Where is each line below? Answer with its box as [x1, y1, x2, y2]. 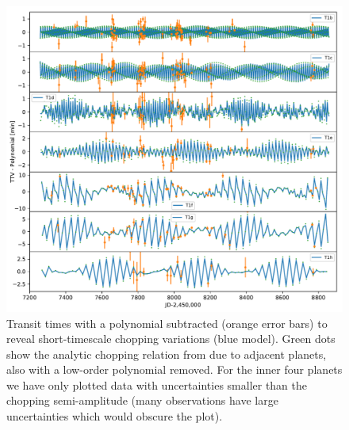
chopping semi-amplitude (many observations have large [6, 392, 278, 409]
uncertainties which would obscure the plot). [6, 408, 223, 424]
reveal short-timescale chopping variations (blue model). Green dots [6, 330, 336, 347]
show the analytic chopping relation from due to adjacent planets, [6, 345, 327, 362]
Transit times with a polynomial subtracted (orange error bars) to [6, 314, 328, 331]
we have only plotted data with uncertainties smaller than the [6, 376, 308, 393]
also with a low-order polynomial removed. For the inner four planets [6, 361, 343, 378]
